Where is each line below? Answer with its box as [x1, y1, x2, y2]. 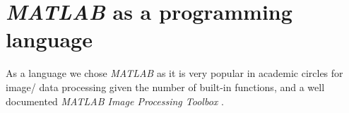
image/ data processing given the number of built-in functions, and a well [6, 79, 325, 94]
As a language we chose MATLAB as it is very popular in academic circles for [6, 66, 343, 81]
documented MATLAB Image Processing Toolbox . [6, 93, 224, 108]
